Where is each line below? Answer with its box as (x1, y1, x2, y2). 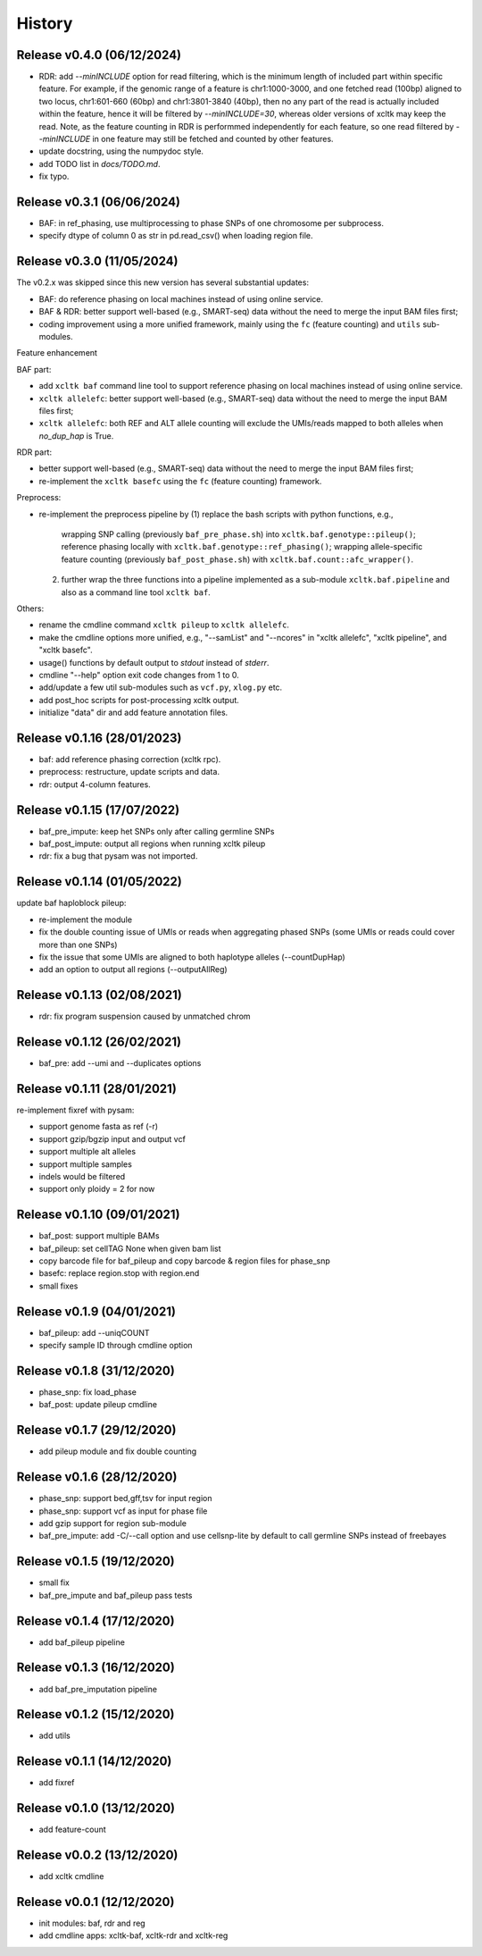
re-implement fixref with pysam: (16, 1104, 135, 1116)
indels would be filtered (38, 1171, 126, 1182)
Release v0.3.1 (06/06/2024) (16, 195, 181, 209)
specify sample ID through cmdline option (38, 1340, 193, 1351)
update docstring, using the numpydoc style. (38, 146, 204, 156)
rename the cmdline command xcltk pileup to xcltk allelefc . (38, 619, 290, 630)
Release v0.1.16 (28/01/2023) (16, 730, 182, 745)
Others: (16, 603, 45, 614)
